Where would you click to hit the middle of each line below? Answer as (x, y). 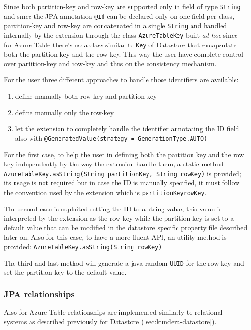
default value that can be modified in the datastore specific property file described (126, 227)
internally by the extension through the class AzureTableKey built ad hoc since (121, 35)
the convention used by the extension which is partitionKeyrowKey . (105, 192)
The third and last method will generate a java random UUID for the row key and (124, 262)
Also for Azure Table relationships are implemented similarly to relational (113, 312)
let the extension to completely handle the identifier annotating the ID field (127, 128)
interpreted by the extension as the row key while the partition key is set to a (119, 218)
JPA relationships (39, 293)
